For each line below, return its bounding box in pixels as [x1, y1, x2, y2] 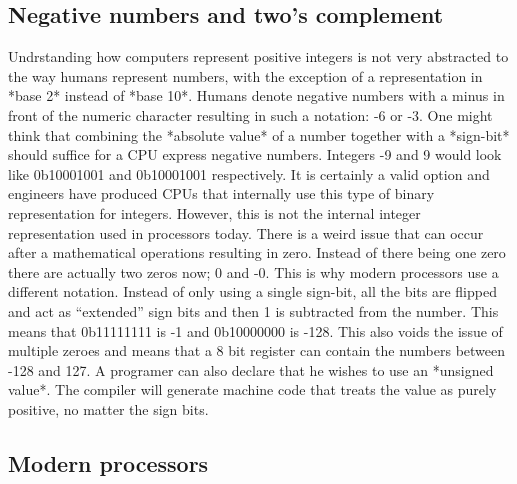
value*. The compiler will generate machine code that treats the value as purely [8, 379, 497, 400]
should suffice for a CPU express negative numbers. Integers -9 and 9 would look [8, 144, 502, 165]
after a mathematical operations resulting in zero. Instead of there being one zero [8, 242, 506, 263]
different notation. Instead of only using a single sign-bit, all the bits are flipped [8, 281, 497, 302]
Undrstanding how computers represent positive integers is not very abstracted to [8, 46, 509, 67]
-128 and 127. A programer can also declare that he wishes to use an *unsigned [8, 359, 494, 380]
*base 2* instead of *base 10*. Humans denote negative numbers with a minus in [8, 85, 505, 106]
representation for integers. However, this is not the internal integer [8, 202, 421, 223]
